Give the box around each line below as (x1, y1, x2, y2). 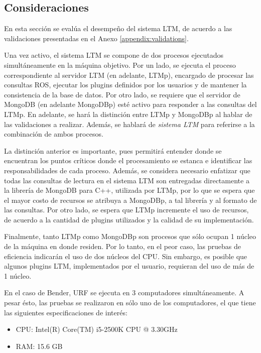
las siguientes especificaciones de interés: (4, 307, 127, 317)
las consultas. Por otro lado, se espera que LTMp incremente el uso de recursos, (4, 204, 249, 215)
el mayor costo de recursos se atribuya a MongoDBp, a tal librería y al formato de (4, 194, 257, 205)
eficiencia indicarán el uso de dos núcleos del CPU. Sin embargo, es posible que (4, 251, 247, 261)
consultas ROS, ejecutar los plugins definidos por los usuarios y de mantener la (4, 79, 247, 90)
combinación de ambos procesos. (4, 129, 103, 139)
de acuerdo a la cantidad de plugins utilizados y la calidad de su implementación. (4, 214, 254, 224)
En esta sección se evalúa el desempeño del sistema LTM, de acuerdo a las (4, 23, 232, 34)
